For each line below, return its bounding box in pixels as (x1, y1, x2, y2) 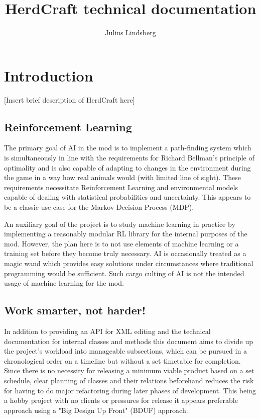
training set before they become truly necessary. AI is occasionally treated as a (4, 248, 246, 259)
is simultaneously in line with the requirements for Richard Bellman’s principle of (4, 152, 254, 163)
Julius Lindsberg (105, 27, 156, 38)
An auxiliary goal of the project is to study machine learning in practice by (4, 218, 235, 229)
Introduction (4, 65, 93, 86)
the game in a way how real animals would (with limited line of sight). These (4, 172, 241, 183)
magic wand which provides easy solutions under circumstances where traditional (4, 258, 253, 268)
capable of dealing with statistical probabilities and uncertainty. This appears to (4, 192, 251, 202)
